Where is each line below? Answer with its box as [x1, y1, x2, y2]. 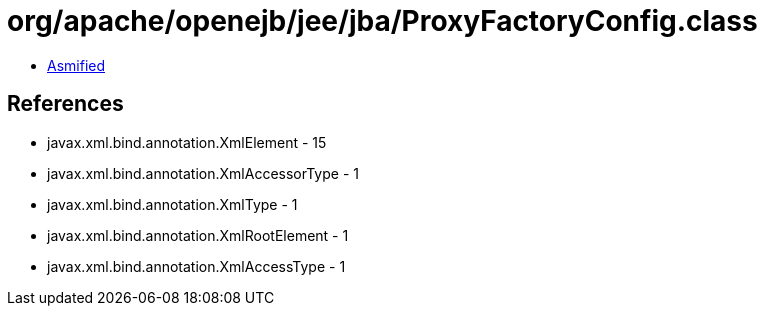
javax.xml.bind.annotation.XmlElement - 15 [47, 133, 327, 151]
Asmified [47, 56, 106, 74]
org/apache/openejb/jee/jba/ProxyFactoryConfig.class [7, 4, 758, 38]
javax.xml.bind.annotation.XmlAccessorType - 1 [47, 164, 359, 182]
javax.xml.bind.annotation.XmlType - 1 [47, 195, 298, 213]
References [7, 91, 124, 117]
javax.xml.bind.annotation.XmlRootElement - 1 [47, 226, 349, 244]
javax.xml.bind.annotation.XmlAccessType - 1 [47, 257, 346, 275]
